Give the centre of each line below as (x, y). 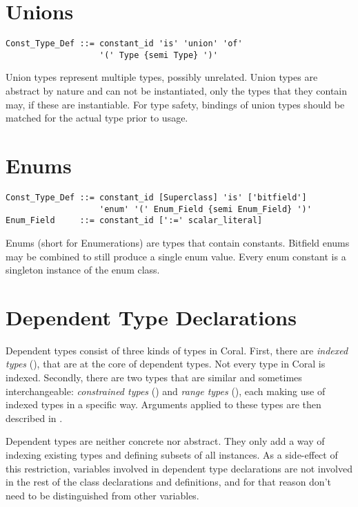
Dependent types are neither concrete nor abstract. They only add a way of (165, 441)
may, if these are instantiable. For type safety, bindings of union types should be (175, 104)
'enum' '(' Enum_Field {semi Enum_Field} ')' (206, 209)
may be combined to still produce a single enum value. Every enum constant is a (176, 256)
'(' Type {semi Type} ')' (159, 55)
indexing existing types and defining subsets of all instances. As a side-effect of (172, 454)
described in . (34, 418)
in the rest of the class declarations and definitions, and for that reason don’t (168, 482)
